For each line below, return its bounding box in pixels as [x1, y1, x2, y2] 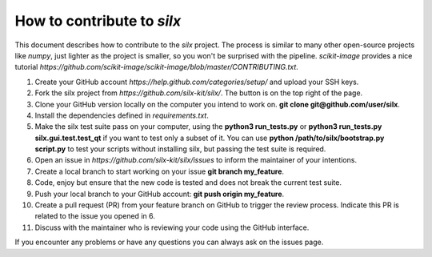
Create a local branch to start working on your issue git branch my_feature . [34, 167, 284, 176]
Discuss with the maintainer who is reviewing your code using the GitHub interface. [34, 223, 310, 232]
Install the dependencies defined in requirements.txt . [34, 110, 210, 120]
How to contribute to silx [14, 12, 182, 30]
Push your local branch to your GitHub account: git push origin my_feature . [34, 189, 285, 199]
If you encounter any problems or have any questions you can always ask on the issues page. [14, 237, 324, 247]
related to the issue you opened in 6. [34, 211, 155, 221]
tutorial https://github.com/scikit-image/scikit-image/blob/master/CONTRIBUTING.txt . [14, 62, 299, 72]
